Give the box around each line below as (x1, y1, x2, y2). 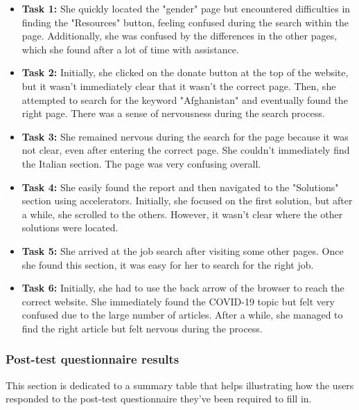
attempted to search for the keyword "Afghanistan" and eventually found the (21, 92, 348, 107)
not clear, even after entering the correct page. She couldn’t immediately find (21, 143, 350, 157)
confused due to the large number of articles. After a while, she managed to (21, 307, 343, 322)
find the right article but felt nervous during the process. (21, 321, 263, 335)
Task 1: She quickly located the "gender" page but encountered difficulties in (21, 1, 351, 15)
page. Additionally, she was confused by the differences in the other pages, (21, 28, 338, 43)
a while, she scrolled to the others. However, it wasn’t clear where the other (21, 206, 343, 221)
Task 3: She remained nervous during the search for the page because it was (21, 129, 349, 143)
